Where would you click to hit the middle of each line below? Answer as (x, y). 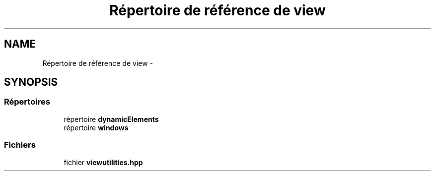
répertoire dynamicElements (111, 119)
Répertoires (27, 102)
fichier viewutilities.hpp (103, 162)
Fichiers (20, 145)
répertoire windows (96, 127)
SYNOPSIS (31, 82)
